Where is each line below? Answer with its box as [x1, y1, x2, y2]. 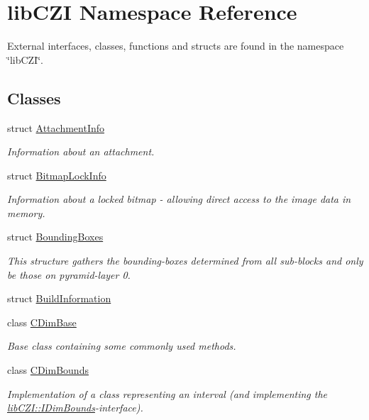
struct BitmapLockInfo [7, 167, 106, 182]
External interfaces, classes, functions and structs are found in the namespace [7, 38, 344, 53]
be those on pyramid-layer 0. [7, 267, 131, 282]
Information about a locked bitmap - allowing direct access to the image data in [7, 192, 351, 206]
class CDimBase [7, 314, 77, 329]
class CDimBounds [7, 363, 89, 377]
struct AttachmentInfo [7, 120, 105, 135]
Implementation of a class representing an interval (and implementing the [7, 386, 328, 401]
